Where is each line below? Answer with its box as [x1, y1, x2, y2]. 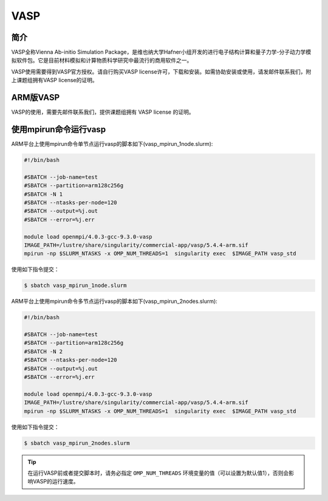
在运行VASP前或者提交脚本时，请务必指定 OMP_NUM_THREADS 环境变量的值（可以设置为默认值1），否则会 [27, 469, 289, 477]
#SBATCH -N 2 [24, 348, 63, 355]
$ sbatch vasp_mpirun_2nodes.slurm [24, 440, 130, 446]
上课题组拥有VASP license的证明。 [11, 77, 98, 84]
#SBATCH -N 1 [24, 190, 63, 198]
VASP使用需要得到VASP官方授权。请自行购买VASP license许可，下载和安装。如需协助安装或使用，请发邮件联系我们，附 [11, 67, 312, 75]
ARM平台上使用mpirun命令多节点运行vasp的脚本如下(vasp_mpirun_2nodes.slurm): [11, 298, 218, 305]
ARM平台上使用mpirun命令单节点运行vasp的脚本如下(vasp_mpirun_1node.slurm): [11, 140, 213, 148]
